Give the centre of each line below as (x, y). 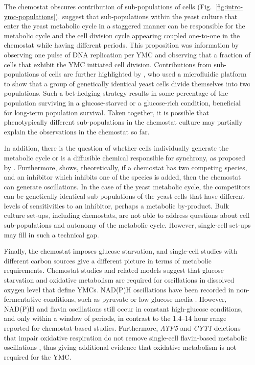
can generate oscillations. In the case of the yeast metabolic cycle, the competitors (127, 186)
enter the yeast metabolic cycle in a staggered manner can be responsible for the (125, 26)
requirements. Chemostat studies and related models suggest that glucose (114, 270)
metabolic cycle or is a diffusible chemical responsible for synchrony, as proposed (125, 157)
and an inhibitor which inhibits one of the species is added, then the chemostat (123, 177)
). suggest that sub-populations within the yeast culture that (146, 16)
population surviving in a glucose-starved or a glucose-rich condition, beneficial (122, 102)
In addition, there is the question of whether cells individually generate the (116, 148)
